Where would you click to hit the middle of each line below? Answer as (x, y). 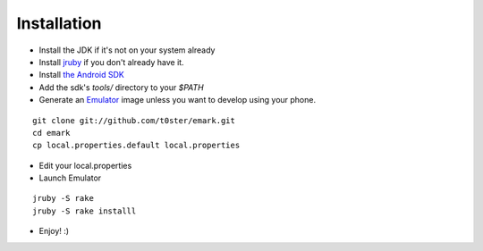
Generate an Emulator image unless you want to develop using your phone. (178, 100)
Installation (59, 23)
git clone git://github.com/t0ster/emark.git (134, 120)
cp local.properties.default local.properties (136, 146)
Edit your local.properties (85, 165)
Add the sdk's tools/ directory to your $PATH (122, 87)
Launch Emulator (70, 178)
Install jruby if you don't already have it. (111, 62)
